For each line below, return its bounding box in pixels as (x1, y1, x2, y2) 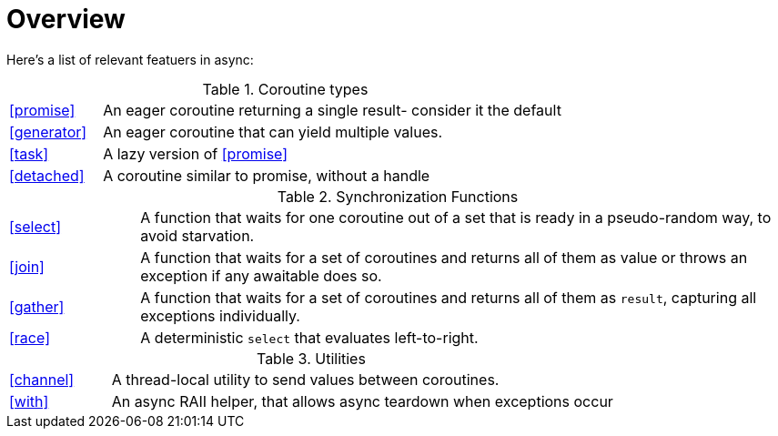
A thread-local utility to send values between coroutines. (111, 370, 500, 389)
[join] (9, 257, 45, 276)
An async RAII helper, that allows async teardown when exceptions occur (111, 391, 613, 411)
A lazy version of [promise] (103, 144, 288, 163)
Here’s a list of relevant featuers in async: (6, 51, 254, 67)
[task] (9, 144, 49, 163)
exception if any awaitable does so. (140, 266, 382, 285)
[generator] (9, 122, 87, 141)
